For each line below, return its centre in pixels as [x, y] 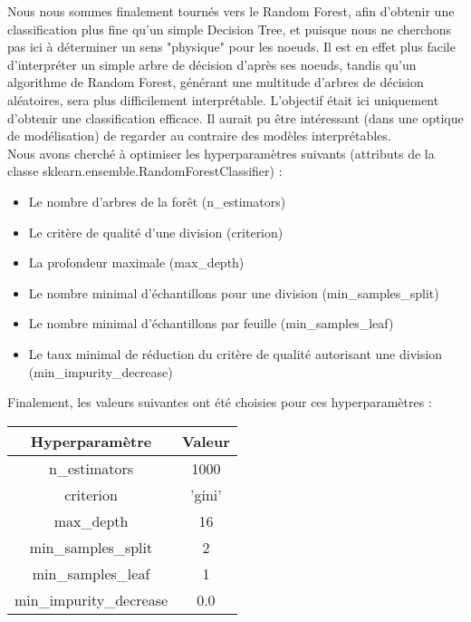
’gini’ [206, 494]
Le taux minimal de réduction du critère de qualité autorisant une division [235, 353]
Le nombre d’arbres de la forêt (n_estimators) [157, 201]
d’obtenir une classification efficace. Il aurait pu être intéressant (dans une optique [235, 117]
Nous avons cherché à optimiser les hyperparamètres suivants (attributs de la [221, 153]
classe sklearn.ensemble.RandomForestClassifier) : [145, 171]
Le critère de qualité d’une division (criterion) [156, 232]
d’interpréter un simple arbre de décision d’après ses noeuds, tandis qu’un [212, 64]
